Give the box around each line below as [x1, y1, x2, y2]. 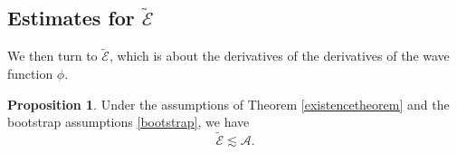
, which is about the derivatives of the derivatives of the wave [109, 46, 450, 65]
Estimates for [7, 4, 135, 32]
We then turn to [7, 46, 98, 65]
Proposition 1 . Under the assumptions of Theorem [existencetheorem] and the [7, 94, 450, 113]
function [7, 64, 53, 83]
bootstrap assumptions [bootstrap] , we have [7, 112, 250, 131]
